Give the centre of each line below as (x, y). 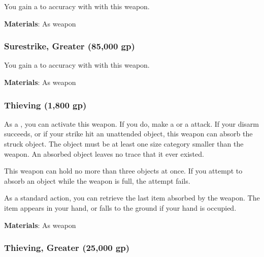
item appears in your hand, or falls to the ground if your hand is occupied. (120, 207)
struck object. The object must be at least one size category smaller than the (124, 144)
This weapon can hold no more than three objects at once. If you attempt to (123, 171)
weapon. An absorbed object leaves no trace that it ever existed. (104, 153)
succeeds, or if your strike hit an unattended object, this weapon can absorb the (128, 134)
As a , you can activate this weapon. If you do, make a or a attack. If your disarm (131, 123)
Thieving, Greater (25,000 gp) (67, 248)
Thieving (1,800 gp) (45, 105)
